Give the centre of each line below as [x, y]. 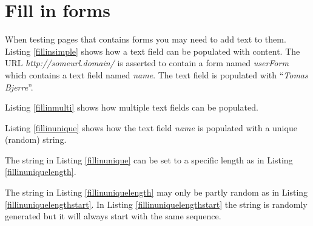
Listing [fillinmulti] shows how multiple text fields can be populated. [132, 107]
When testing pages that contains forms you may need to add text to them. [146, 39]
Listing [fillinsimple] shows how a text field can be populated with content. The [153, 51]
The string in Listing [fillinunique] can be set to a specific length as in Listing [149, 159]
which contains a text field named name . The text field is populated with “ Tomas [156, 74]
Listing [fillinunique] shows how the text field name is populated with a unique [151, 127]
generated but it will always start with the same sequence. [113, 216]
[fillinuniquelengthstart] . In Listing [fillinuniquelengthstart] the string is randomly [156, 204]
